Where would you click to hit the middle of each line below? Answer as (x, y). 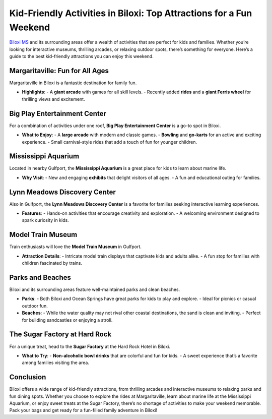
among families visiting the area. (55, 363)
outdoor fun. (35, 306)
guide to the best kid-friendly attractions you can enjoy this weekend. (81, 56)
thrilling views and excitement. (53, 99)
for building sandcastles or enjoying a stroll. (67, 320)
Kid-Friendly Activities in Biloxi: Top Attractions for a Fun (131, 13)
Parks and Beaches (40, 277)
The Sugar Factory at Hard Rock (60, 335)
